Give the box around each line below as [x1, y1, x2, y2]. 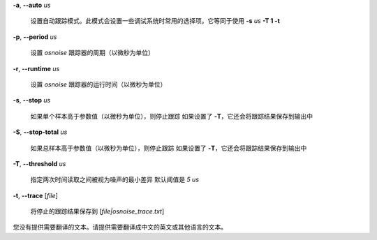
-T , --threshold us [13, 159, 66, 167]
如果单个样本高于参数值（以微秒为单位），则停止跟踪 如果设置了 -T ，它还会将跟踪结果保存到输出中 [30, 112, 313, 120]
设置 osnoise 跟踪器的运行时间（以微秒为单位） [30, 80, 167, 89]
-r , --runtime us [13, 64, 60, 73]
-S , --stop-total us [13, 128, 68, 136]
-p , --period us [13, 32, 57, 41]
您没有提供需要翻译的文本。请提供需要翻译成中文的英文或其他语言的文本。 [13, 223, 227, 232]
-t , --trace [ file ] [13, 191, 59, 200]
